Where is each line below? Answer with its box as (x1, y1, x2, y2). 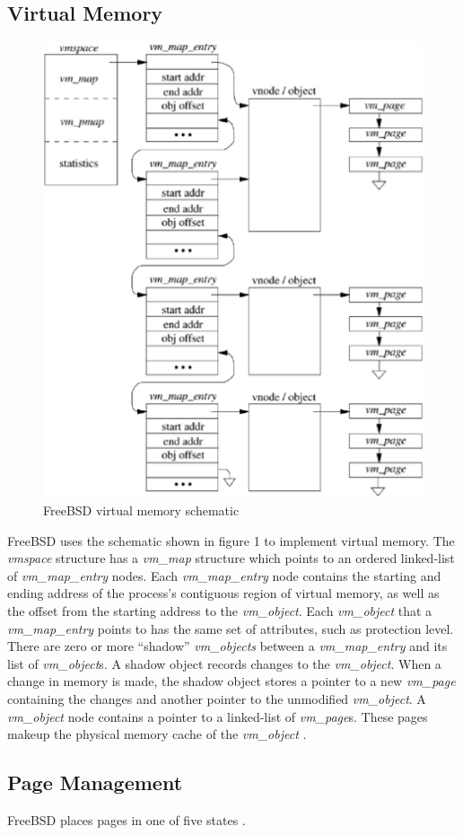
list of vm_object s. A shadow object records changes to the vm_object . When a (7, 654, 441, 672)
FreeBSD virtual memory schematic (43, 501, 240, 519)
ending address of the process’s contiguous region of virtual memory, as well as (7, 584, 440, 602)
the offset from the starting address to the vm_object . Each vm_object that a (7, 601, 432, 620)
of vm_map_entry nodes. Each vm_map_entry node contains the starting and (7, 566, 441, 584)
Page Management (7, 769, 183, 796)
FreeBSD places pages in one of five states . (7, 810, 246, 829)
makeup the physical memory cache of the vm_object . (7, 725, 307, 743)
